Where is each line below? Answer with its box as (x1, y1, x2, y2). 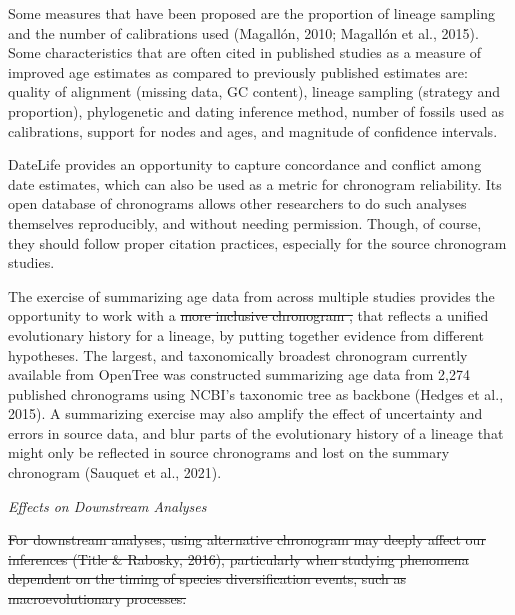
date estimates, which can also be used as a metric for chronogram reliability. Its (8, 173, 502, 194)
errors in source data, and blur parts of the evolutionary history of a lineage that (8, 422, 504, 443)
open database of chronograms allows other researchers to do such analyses (8, 193, 467, 214)
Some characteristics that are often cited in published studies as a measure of (8, 42, 482, 63)
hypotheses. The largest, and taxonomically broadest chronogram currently (8, 344, 468, 365)
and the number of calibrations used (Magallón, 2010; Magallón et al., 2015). (8, 22, 479, 43)
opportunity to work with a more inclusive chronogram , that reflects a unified (8, 305, 489, 326)
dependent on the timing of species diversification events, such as (8, 568, 406, 589)
